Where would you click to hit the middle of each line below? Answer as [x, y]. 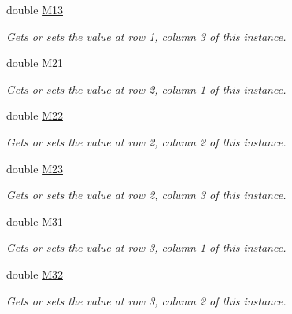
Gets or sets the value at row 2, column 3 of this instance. [146, 195]
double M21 [35, 63]
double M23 [35, 168]
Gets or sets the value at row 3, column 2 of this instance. [146, 300]
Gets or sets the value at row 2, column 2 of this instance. [146, 141]
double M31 [35, 221]
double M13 [35, 9]
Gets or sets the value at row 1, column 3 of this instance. [146, 36]
